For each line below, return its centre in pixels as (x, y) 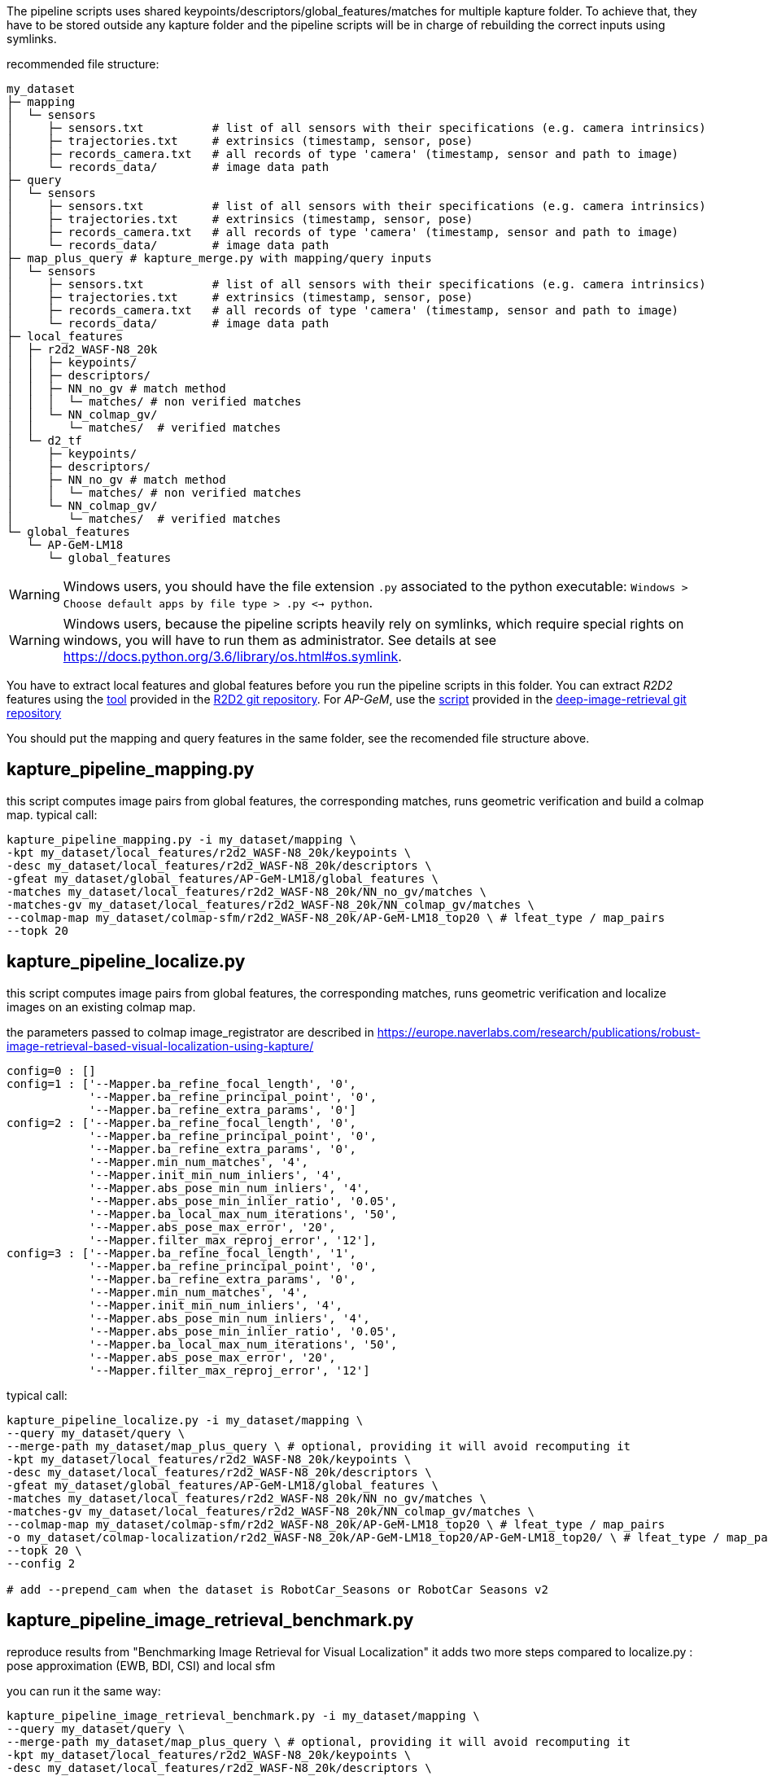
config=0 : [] (51, 1070)
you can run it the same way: (84, 1690)
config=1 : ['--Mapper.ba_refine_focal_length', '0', (181, 1083)
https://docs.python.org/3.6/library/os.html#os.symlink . (232, 656)
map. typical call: (52, 814)
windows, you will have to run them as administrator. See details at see (280, 640)
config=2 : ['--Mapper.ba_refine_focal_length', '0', (181, 1123)
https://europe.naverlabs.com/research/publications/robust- (539, 1032)
